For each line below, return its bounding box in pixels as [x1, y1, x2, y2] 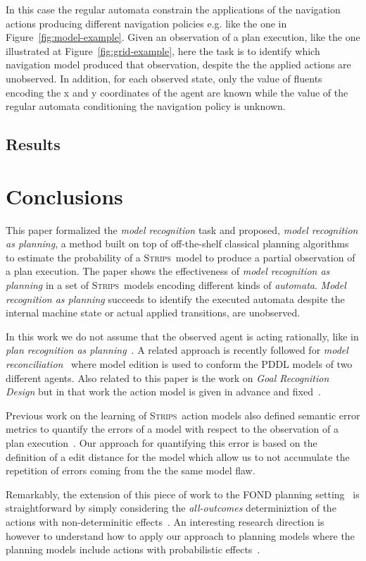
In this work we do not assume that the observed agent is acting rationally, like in [6, 328, 359, 343]
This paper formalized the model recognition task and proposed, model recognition [6, 222, 358, 237]
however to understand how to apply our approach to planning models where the [6, 528, 355, 543]
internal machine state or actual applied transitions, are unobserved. [6, 305, 301, 320]
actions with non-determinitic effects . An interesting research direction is [6, 514, 324, 529]
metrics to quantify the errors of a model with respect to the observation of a [6, 421, 339, 436]
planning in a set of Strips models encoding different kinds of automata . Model [6, 278, 346, 292]
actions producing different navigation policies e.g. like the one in [6, 16, 287, 30]
